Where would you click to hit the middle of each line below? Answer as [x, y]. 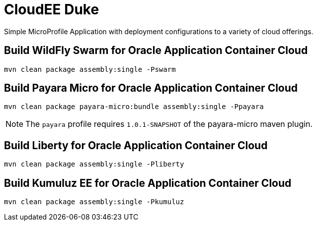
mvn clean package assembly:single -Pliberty [94, 164]
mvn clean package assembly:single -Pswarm [90, 69]
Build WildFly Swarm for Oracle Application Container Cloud [156, 51]
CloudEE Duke [52, 9]
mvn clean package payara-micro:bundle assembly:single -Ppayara [134, 107]
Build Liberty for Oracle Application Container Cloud [136, 145]
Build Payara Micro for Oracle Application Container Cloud [151, 88]
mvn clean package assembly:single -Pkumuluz [94, 202]
